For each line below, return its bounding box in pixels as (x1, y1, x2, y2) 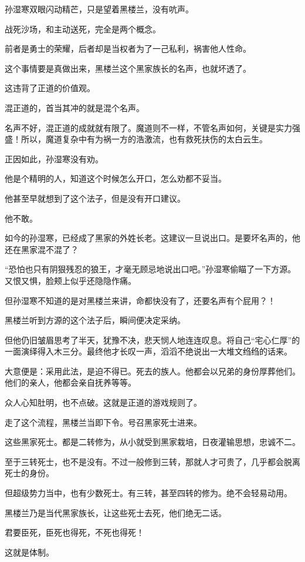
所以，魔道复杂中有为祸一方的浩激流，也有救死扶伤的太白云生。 (21, 133, 267, 145)
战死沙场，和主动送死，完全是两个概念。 (5, 22, 161, 35)
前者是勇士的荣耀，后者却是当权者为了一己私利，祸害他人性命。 (5, 42, 251, 55)
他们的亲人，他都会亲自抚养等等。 (5, 376, 136, 389)
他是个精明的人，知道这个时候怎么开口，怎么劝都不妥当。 (5, 172, 226, 185)
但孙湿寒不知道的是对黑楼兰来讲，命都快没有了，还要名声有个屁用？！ (5, 294, 276, 306)
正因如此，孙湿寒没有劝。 (5, 152, 103, 165)
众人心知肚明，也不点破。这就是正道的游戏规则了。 (5, 396, 202, 409)
